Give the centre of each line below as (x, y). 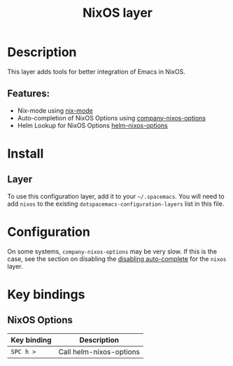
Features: (29, 93)
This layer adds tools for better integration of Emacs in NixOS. (96, 71)
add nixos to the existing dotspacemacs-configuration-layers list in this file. (116, 204)
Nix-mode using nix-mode (55, 111)
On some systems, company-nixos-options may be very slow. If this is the (112, 251)
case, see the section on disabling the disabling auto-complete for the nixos (117, 259)
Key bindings (46, 294)
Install (26, 154)
